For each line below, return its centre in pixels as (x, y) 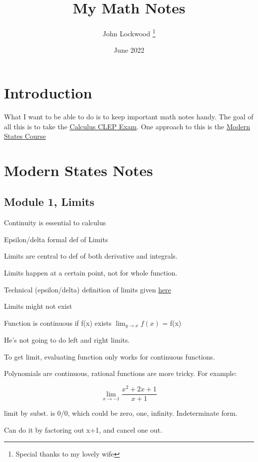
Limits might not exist (38, 306)
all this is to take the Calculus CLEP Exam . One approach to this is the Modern (127, 126)
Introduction (48, 92)
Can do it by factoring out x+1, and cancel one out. (83, 429)
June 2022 (129, 50)
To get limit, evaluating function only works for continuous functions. (110, 356)
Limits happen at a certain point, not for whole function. (91, 273)
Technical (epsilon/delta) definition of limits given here (88, 289)
